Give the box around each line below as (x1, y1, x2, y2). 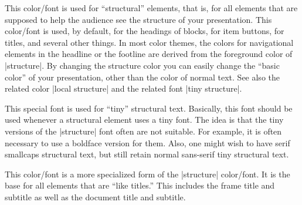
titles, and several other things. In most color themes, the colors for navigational (5, 36, 294, 48)
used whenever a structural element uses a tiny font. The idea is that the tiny (5, 113, 284, 126)
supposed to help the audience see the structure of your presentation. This (5, 13, 272, 25)
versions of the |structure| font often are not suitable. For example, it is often (5, 125, 282, 137)
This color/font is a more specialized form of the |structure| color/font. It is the (5, 167, 290, 180)
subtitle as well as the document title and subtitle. (5, 190, 186, 203)
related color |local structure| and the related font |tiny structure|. (5, 82, 242, 95)
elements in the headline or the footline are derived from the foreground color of (5, 48, 293, 60)
